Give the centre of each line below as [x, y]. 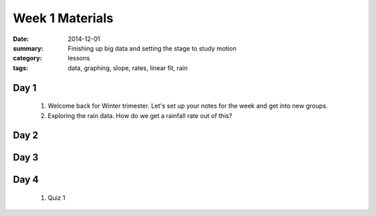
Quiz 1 [56, 197]
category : [28, 58]
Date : [21, 39]
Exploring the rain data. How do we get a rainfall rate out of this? [140, 115]
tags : [21, 68]
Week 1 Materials [63, 18]
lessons [79, 58]
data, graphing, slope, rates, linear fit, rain [128, 68]
